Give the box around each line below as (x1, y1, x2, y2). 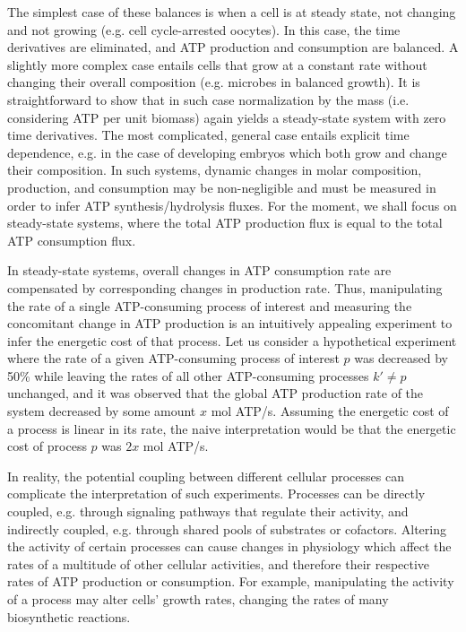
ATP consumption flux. (7, 230, 136, 249)
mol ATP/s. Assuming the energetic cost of (211, 402, 449, 420)
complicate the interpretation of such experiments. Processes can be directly (7, 484, 426, 503)
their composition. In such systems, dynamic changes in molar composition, (7, 160, 422, 179)
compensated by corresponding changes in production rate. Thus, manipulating (7, 278, 443, 297)
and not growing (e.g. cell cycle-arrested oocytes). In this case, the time (7, 20, 401, 39)
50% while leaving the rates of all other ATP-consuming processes (7, 366, 369, 385)
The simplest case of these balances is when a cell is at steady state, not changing (7, 3, 456, 21)
